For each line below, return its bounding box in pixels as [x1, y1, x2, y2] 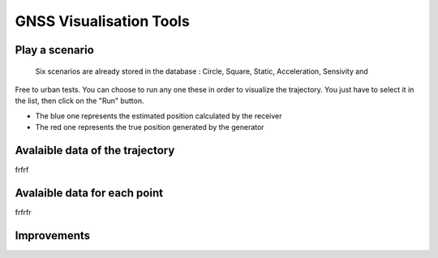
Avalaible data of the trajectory [15, 143, 175, 157]
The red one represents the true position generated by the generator [35, 123, 264, 132]
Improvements [15, 228, 91, 243]
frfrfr [15, 207, 32, 217]
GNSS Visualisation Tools [15, 12, 190, 30]
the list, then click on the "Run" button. [15, 96, 144, 105]
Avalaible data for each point [15, 186, 164, 200]
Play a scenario [15, 43, 95, 57]
